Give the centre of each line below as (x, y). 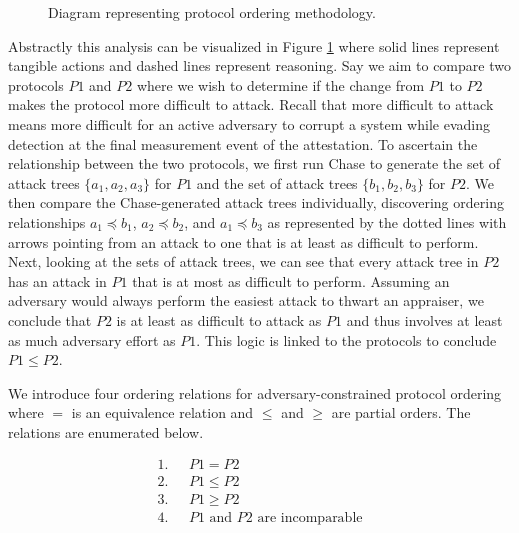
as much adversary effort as (92, 339)
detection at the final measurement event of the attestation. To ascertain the (243, 143)
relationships (47, 221)
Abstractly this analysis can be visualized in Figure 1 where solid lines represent (254, 45)
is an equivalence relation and (162, 412)
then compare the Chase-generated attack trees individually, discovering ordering (256, 202)
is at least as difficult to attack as (219, 319)
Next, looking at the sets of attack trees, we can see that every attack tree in (243, 261)
